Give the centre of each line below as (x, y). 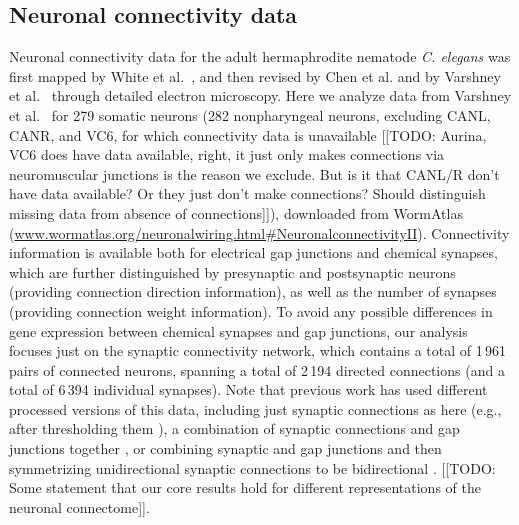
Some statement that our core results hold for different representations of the (245, 487)
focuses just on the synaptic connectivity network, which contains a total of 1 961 (258, 350)
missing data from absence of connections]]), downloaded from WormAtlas (236, 212)
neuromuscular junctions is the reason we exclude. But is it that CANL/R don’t (254, 173)
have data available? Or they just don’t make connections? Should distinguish (247, 193)
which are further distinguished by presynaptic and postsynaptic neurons (232, 271)
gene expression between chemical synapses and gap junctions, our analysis (238, 330)
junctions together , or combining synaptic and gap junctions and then (225, 448)
